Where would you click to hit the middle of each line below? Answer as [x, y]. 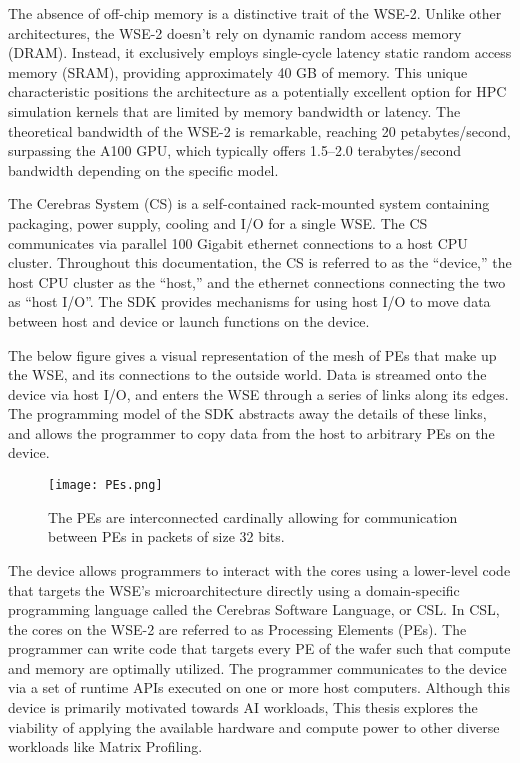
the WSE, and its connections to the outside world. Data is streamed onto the [247, 374]
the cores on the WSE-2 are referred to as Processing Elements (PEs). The [237, 628]
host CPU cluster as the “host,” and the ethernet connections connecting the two [257, 281]
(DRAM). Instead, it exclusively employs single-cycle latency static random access [260, 52]
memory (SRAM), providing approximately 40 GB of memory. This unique [238, 71]
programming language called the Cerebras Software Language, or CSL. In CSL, [254, 609]
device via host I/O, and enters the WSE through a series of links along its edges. [258, 393]
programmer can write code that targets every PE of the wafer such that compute [259, 648]
